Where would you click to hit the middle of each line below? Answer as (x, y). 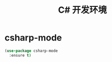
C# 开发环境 (82, 10)
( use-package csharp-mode (31, 51)
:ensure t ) (20, 55)
